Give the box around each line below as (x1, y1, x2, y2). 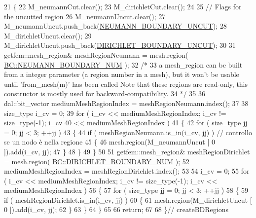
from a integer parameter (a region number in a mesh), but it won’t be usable (4, 69, 239, 79)
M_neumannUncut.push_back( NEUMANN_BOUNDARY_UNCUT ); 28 (4, 21, 227, 31)
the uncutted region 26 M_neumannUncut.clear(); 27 (4, 11, 166, 21)
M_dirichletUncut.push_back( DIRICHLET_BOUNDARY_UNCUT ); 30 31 (4, 40, 236, 50)
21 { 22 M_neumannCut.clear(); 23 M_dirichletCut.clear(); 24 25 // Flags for (4, 1, 242, 11)
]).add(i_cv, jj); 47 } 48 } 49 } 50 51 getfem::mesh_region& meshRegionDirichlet (4, 146, 250, 156)
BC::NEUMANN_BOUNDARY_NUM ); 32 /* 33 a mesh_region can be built (4, 59, 243, 70)
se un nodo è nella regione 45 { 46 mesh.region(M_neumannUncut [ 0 (4, 137, 216, 147)
